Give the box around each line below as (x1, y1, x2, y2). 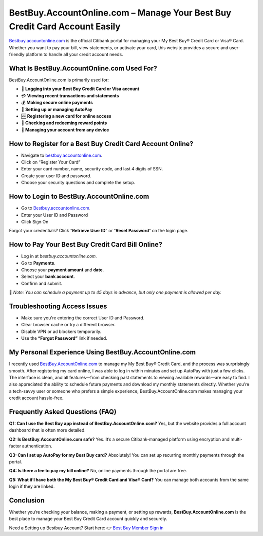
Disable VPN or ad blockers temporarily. (21, 329, 102, 334)
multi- (230, 436, 243, 442)
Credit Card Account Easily (9, 21, 121, 32)
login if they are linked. (9, 483, 55, 489)
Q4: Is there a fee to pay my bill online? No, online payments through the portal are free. (9, 468, 188, 474)
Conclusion (9, 496, 45, 504)
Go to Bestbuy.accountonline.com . (21, 205, 91, 211)
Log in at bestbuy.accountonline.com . (21, 253, 97, 259)
